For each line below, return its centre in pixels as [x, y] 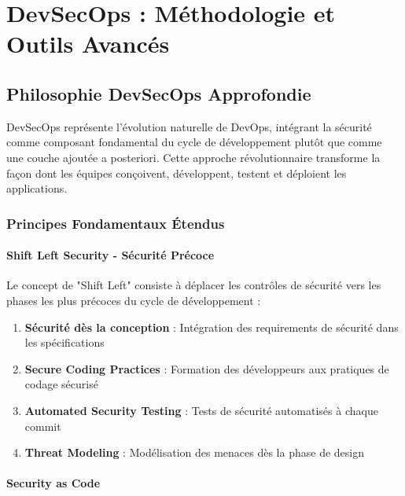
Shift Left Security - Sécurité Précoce [110, 255]
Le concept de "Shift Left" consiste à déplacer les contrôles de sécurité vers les [194, 285]
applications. [37, 188]
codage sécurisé [61, 384]
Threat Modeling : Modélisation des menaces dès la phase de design [194, 452]
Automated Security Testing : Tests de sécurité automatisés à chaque [201, 410]
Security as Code [53, 483]
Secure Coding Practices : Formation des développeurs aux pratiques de [207, 368]
